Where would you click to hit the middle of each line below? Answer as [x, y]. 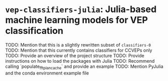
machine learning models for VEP [76, 20]
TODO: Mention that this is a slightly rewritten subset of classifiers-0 [78, 45]
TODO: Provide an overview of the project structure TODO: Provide [75, 55]
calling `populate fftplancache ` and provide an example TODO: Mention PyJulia [84, 67]
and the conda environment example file [47, 73]
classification [34, 31]
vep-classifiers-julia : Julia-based [81, 9]
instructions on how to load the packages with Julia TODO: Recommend [80, 61]
